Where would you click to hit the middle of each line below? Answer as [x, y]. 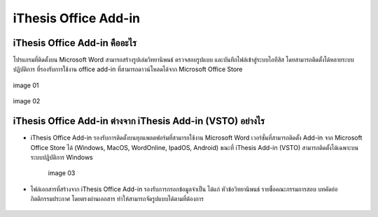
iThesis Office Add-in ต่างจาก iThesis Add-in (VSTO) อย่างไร [139, 121]
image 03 [62, 173]
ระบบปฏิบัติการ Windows [62, 157]
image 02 [27, 101]
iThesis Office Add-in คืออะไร [75, 43]
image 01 [26, 85]
